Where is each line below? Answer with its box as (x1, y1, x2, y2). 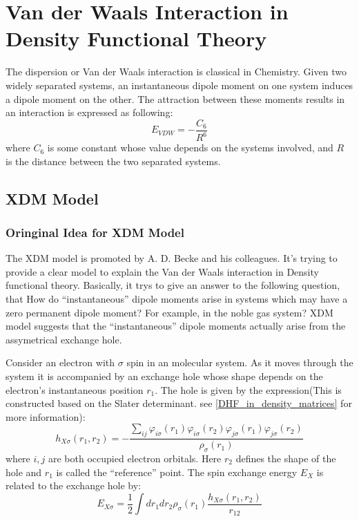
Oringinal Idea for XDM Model (6, 223, 184, 240)
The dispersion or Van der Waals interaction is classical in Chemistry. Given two (6, 64, 347, 79)
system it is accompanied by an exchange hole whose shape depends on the (6, 369, 323, 383)
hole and (6, 464, 42, 479)
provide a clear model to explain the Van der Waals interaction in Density (6, 264, 319, 278)
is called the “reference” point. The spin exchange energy (56, 464, 298, 479)
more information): (6, 409, 86, 424)
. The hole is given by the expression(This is (155, 382, 342, 397)
